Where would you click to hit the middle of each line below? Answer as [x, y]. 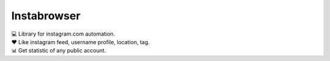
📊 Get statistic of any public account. [59, 51]
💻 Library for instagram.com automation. [63, 34]
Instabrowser [46, 16]
